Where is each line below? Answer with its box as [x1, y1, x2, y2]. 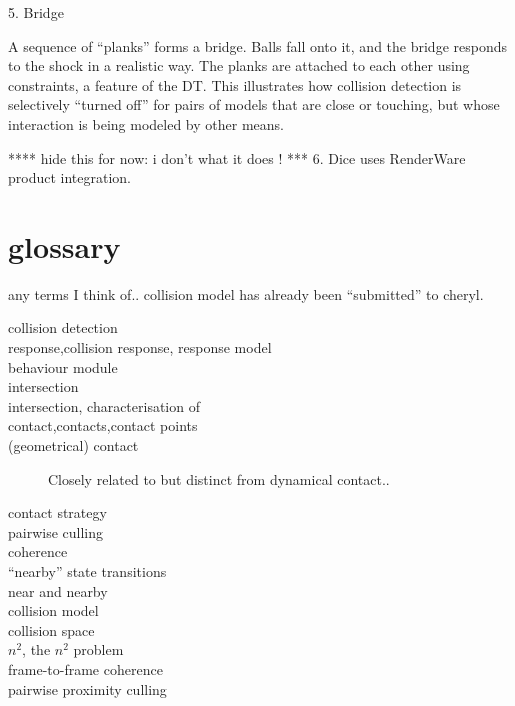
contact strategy [8, 502, 107, 523]
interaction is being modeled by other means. [8, 113, 284, 134]
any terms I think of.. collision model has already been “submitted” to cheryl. [8, 283, 484, 304]
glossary [8, 225, 121, 266]
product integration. [8, 167, 132, 188]
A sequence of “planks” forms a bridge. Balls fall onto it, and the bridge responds [8, 35, 507, 56]
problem [73, 639, 124, 660]
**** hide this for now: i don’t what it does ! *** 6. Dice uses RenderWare [8, 147, 466, 168]
